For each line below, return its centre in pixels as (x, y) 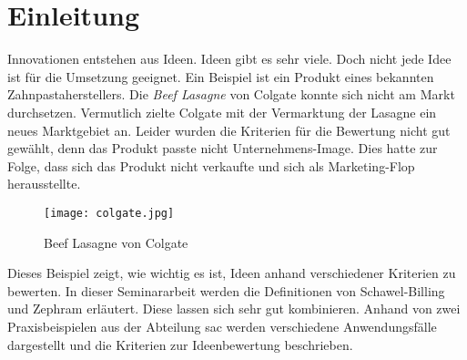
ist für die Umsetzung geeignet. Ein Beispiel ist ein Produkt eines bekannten (221, 76)
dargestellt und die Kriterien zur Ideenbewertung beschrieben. (180, 344)
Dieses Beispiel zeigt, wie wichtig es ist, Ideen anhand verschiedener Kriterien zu (232, 273)
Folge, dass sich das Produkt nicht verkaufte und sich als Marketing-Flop (211, 165)
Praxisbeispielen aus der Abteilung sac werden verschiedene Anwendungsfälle (222, 326)
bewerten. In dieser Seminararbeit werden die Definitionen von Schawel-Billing (226, 290)
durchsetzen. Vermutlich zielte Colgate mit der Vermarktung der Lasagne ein (222, 112)
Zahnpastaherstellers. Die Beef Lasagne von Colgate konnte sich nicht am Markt (231, 94)
